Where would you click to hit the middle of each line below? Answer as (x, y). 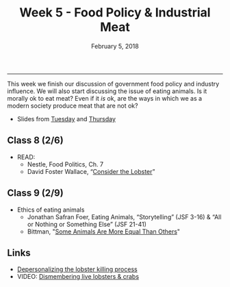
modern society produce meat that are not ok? (73, 105)
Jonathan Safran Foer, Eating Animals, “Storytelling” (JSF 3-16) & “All (124, 216)
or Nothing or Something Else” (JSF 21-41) (87, 224)
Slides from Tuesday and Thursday (66, 118)
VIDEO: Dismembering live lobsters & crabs (78, 277)
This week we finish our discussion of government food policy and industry (113, 84)
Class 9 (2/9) (35, 193)
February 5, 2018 (115, 46)
